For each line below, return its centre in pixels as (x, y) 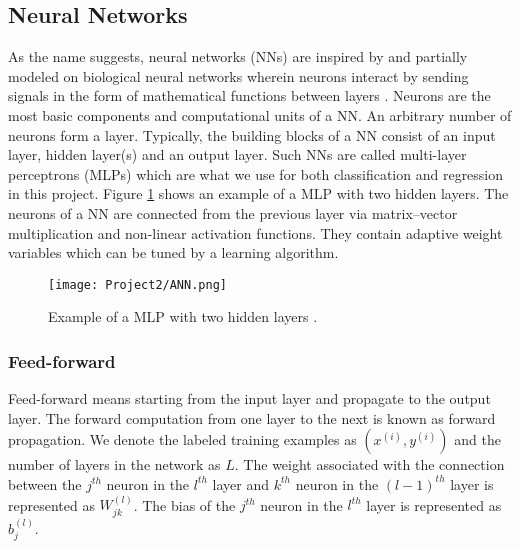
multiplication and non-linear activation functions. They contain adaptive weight (255, 232)
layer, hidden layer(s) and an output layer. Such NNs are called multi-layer (237, 154)
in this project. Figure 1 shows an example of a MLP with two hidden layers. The (258, 193)
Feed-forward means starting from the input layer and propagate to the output (249, 398)
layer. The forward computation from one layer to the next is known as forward (252, 417)
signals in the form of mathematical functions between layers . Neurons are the (249, 95)
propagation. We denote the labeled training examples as (182, 439)
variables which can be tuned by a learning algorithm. (173, 252)
